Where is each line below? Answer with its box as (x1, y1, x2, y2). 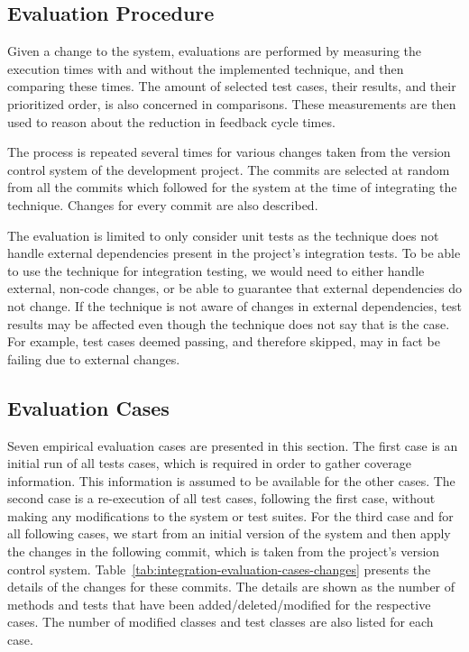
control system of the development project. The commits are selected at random (7, 160, 450, 179)
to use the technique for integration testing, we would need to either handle (7, 261, 425, 280)
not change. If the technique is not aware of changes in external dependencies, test (7, 296, 462, 315)
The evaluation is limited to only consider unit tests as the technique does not (7, 225, 439, 244)
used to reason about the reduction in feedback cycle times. (7, 112, 336, 131)
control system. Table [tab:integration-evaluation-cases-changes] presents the (7, 559, 431, 578)
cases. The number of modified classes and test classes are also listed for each (7, 612, 434, 631)
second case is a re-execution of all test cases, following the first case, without (7, 489, 436, 508)
